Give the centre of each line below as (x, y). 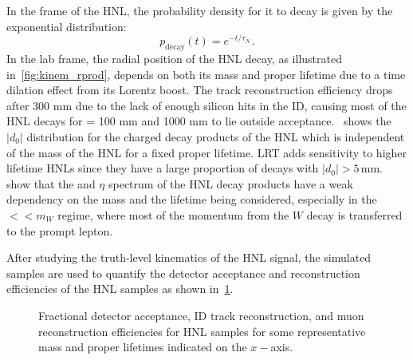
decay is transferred (354, 215)
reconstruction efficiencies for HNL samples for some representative (202, 331)
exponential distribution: (67, 26)
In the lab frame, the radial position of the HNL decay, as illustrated (174, 59)
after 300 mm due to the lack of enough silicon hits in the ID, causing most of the (206, 105)
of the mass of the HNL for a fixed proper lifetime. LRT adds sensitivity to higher (207, 152)
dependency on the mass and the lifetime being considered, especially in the (192, 199)
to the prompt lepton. (60, 230)
